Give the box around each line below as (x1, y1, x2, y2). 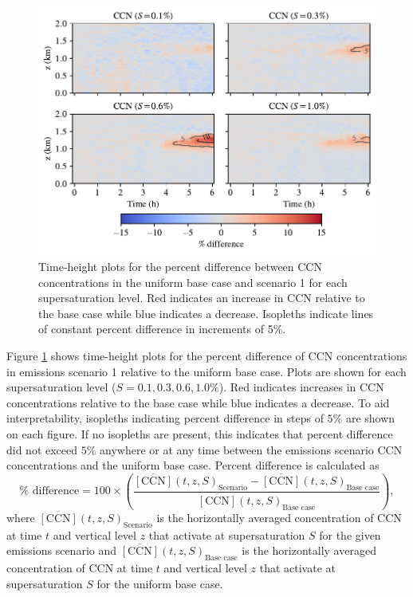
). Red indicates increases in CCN (218, 379, 384, 395)
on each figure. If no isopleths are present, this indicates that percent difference (6, 425, 393, 442)
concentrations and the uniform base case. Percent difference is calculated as (6, 457, 380, 473)
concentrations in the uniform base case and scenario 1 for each (38, 273, 348, 290)
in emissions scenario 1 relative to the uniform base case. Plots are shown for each (6, 363, 407, 379)
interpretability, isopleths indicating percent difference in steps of (6, 410, 324, 426)
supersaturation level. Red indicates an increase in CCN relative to (38, 289, 365, 306)
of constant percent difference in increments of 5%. (38, 320, 286, 337)
